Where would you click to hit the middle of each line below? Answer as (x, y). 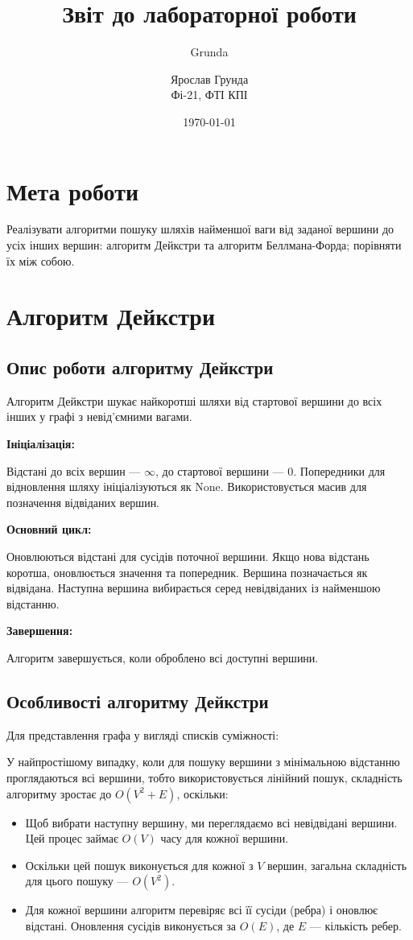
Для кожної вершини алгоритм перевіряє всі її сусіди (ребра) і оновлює (202, 910)
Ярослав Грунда (209, 78)
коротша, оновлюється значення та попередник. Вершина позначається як (187, 572)
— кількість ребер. (355, 925)
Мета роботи (73, 190)
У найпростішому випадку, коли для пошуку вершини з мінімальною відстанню (203, 762)
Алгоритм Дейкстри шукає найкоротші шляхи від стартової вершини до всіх (194, 400)
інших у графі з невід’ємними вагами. (99, 416)
